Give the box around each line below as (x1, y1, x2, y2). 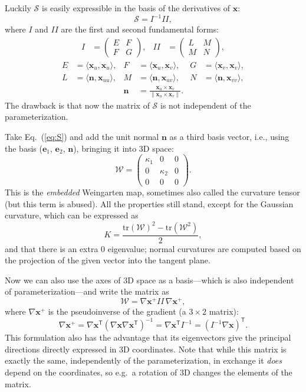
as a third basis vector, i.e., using (169, 130, 289, 143)
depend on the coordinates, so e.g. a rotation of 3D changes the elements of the (5, 365, 292, 378)
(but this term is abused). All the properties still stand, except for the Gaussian (5, 197, 294, 210)
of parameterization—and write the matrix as (5, 285, 169, 298)
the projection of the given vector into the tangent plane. (5, 254, 210, 266)
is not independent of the (160, 99, 251, 111)
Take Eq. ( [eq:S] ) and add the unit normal (5, 130, 159, 143)
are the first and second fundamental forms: (61, 23, 219, 35)
